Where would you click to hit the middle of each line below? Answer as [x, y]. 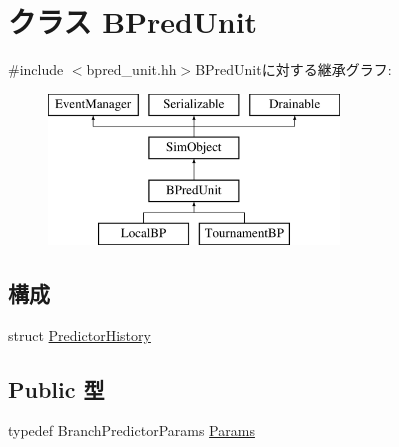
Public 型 [56, 388]
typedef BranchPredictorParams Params [131, 430]
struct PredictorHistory [79, 334]
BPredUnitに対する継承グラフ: [293, 69]
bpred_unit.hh [131, 69]
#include [36, 69]
